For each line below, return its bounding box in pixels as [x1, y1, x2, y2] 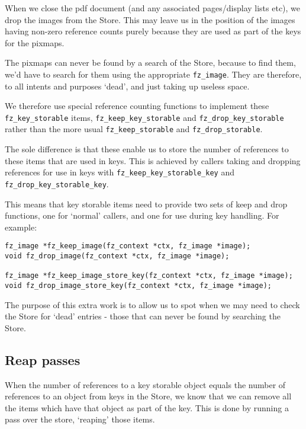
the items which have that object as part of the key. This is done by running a [5, 401, 289, 414]
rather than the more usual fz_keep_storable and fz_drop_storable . [5, 123, 263, 135]
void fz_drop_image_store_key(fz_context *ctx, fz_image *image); [5, 281, 272, 290]
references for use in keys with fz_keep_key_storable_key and [5, 166, 234, 178]
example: [5, 220, 37, 233]
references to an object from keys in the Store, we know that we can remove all [5, 390, 292, 402]
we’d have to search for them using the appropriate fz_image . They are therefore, [5, 68, 302, 80]
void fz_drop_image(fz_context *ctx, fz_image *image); [5, 252, 230, 261]
